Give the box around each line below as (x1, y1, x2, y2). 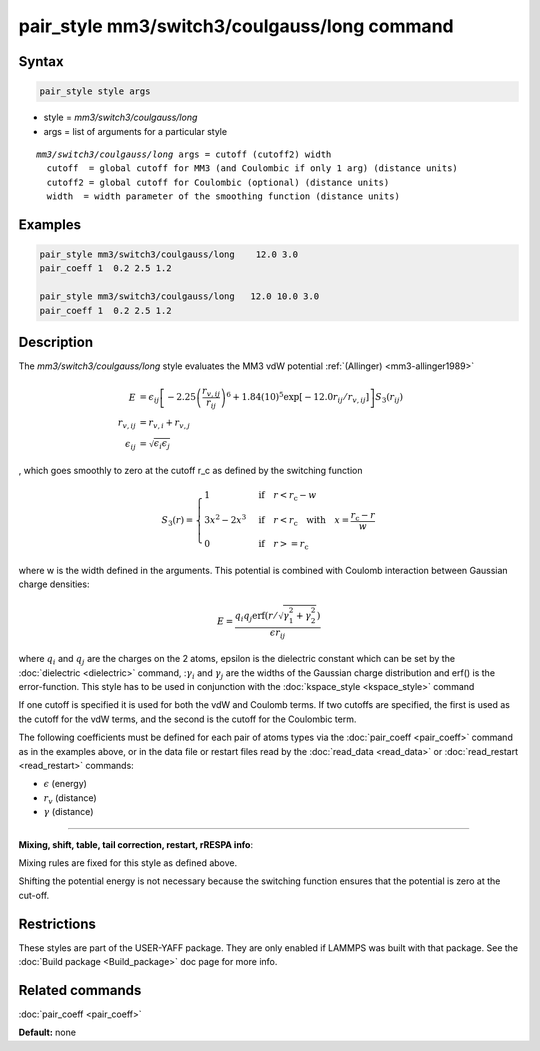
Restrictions (18, 915, 97, 932)
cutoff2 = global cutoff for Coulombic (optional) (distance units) (46, 176, 390, 188)
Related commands (18, 981, 142, 999)
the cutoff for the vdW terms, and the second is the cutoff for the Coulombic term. (18, 713, 357, 725)
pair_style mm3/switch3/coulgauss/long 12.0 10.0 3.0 (39, 291, 320, 302)
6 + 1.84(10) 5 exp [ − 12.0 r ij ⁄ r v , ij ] (226, 390, 370, 405)
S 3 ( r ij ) (375, 391, 404, 405)
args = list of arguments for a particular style (43, 125, 228, 137)
